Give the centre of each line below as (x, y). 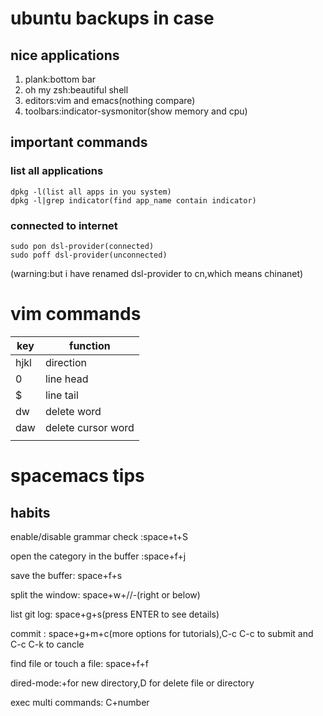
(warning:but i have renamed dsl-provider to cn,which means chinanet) (157, 273)
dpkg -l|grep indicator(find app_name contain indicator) (133, 200)
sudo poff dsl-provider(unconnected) (89, 255)
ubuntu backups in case (112, 18)
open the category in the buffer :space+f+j (98, 556)
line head (66, 379)
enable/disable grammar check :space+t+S (99, 536)
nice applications (65, 55)
